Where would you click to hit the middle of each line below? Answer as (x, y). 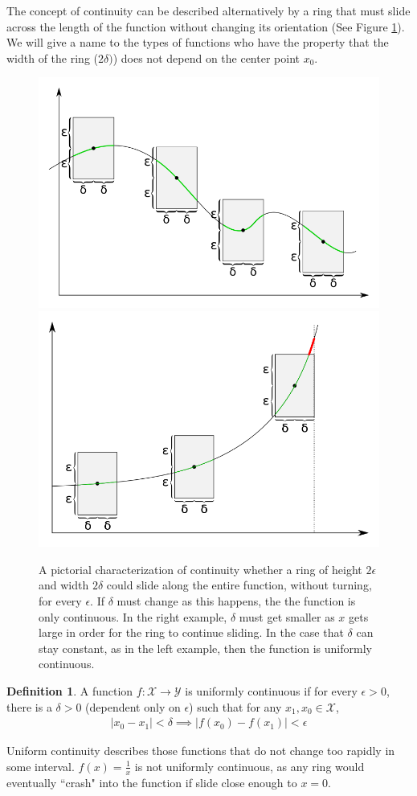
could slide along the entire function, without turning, (239, 585)
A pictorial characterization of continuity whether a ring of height (200, 569)
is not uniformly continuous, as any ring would (249, 766)
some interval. (41, 766)
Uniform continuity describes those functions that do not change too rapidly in (201, 751)
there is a (29, 706)
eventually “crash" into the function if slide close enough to (152, 782)
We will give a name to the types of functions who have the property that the (198, 42)
